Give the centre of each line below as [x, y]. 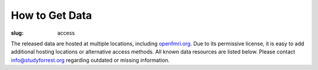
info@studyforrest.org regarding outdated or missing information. [90, 60]
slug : [17, 33]
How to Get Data [52, 15]
